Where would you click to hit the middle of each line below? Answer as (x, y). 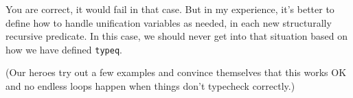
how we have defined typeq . (64, 49)
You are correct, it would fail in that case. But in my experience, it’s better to (170, 9)
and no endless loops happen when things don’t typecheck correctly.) (150, 86)
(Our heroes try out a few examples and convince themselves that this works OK (176, 72)
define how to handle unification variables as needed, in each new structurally (169, 22)
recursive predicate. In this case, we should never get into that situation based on (176, 36)
